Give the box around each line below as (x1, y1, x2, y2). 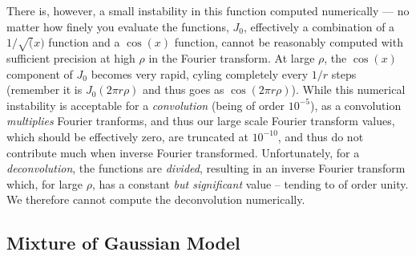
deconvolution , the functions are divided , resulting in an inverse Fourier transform (6, 160, 406, 177)
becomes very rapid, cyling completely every (91, 65, 309, 82)
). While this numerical (291, 81, 406, 98)
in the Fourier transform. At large (148, 49, 315, 66)
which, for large (6, 175, 83, 192)
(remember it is (6, 81, 83, 98)
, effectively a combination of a (243, 18, 395, 35)
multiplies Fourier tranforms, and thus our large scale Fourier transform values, (6, 112, 395, 129)
